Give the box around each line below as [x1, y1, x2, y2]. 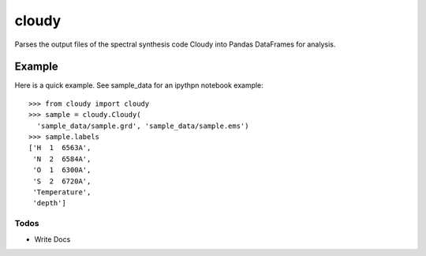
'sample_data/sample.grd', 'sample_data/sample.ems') [36, 121, 249, 130]
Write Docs [34, 234, 71, 244]
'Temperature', [32, 187, 92, 197]
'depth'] [32, 198, 66, 208]
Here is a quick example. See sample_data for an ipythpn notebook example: [14, 81, 263, 90]
